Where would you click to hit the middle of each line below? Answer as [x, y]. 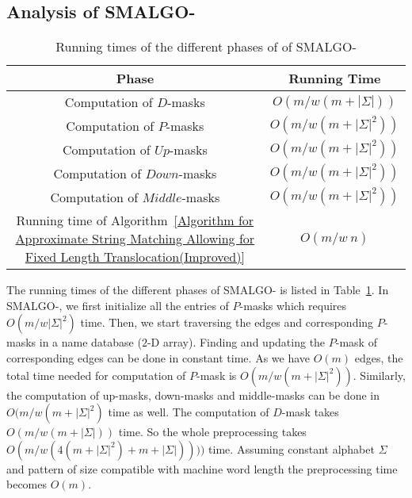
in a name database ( [90, 342]
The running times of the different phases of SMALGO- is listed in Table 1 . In [198, 290]
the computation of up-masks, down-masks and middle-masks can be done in [193, 395]
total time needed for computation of [96, 375]
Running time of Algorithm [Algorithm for [135, 220]
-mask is [217, 375]
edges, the [379, 357]
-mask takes [310, 412]
